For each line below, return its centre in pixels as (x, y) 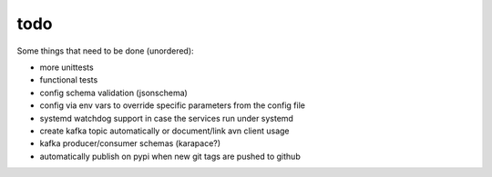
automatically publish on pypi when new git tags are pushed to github (170, 156)
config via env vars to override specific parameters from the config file (172, 105)
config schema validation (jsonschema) (114, 93)
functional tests (69, 80)
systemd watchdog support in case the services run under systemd (166, 118)
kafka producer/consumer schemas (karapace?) (130, 143)
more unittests (67, 67)
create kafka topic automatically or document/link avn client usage (164, 131)
